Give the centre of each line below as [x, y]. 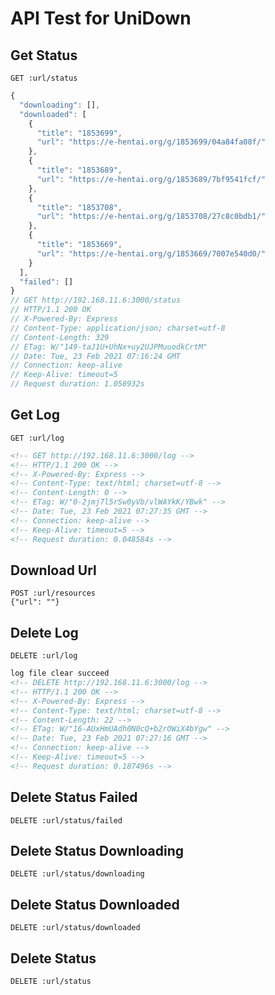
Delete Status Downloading [97, 851]
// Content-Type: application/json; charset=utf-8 [118, 328]
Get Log [35, 415]
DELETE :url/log [44, 656]
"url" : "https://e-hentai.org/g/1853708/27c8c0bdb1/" [151, 217]
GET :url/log [37, 438]
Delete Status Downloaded [95, 904]
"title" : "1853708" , [79, 207]
